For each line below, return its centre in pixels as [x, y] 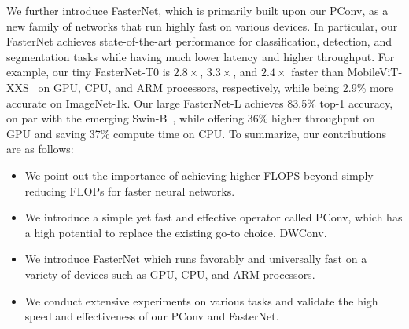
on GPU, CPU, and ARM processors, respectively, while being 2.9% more [216, 87]
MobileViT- [375, 72]
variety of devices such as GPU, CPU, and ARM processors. [170, 274]
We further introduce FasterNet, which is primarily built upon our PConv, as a [197, 10]
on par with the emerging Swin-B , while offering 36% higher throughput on [191, 118]
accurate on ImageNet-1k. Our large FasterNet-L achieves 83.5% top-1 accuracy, [200, 102]
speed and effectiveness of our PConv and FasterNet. [152, 316]
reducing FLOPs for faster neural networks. [130, 190]
